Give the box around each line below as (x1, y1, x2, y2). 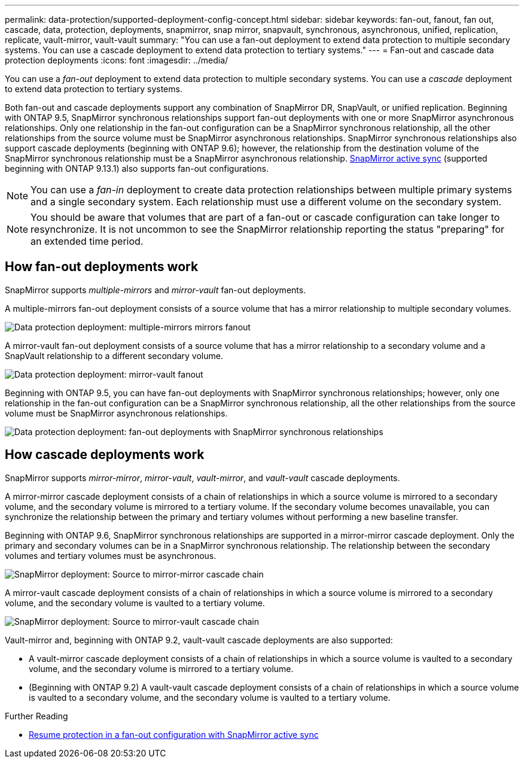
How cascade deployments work (5, 447, 205, 463)
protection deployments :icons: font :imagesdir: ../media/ (5, 55, 229, 65)
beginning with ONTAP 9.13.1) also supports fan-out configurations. (5, 163, 269, 174)
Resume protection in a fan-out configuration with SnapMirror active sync (29, 729, 319, 740)
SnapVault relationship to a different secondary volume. (5, 350, 223, 361)
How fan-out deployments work (5, 259, 199, 275)
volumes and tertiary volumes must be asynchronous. (5, 550, 217, 561)
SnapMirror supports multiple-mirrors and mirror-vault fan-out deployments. (5, 284, 306, 295)
